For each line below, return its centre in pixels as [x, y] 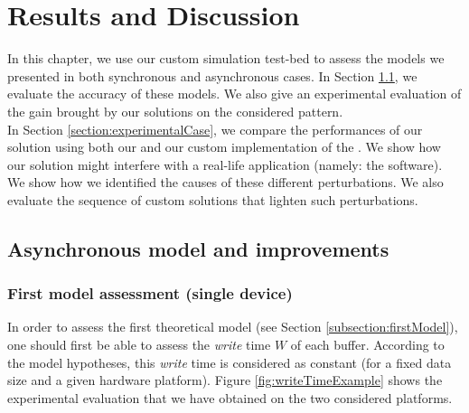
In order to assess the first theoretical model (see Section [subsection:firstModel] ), [233, 327]
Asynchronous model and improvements [198, 248]
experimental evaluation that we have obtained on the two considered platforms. [230, 397]
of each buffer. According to [367, 345]
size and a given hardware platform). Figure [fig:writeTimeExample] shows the [225, 380]
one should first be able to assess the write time [139, 345]
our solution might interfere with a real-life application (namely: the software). [225, 164]
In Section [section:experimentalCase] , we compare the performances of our [215, 129]
